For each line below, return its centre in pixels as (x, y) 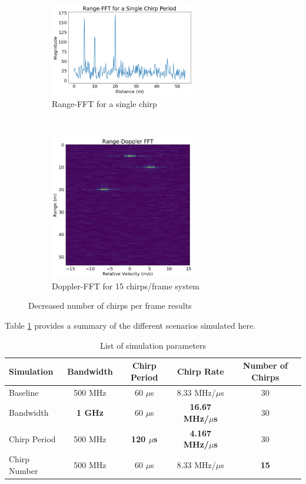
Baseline (24, 392)
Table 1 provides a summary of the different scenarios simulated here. (130, 325)
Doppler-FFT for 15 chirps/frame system (126, 286)
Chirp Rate (201, 371)
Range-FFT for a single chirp (104, 103)
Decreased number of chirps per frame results (110, 306)
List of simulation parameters (153, 345)
